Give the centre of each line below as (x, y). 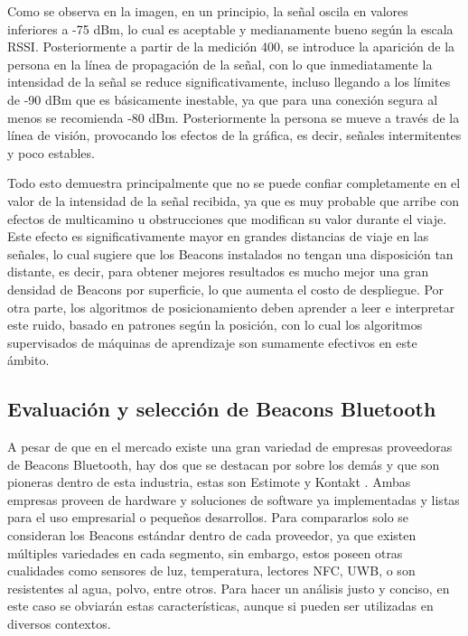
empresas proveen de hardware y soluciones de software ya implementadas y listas (234, 499)
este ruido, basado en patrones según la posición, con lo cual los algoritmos (215, 325)
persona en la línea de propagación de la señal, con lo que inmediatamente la (220, 64)
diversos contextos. (59, 624)
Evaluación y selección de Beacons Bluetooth (222, 409)
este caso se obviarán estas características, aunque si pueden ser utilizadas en (220, 606)
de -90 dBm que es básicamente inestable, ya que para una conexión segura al (223, 99)
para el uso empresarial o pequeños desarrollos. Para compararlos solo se (208, 517)
